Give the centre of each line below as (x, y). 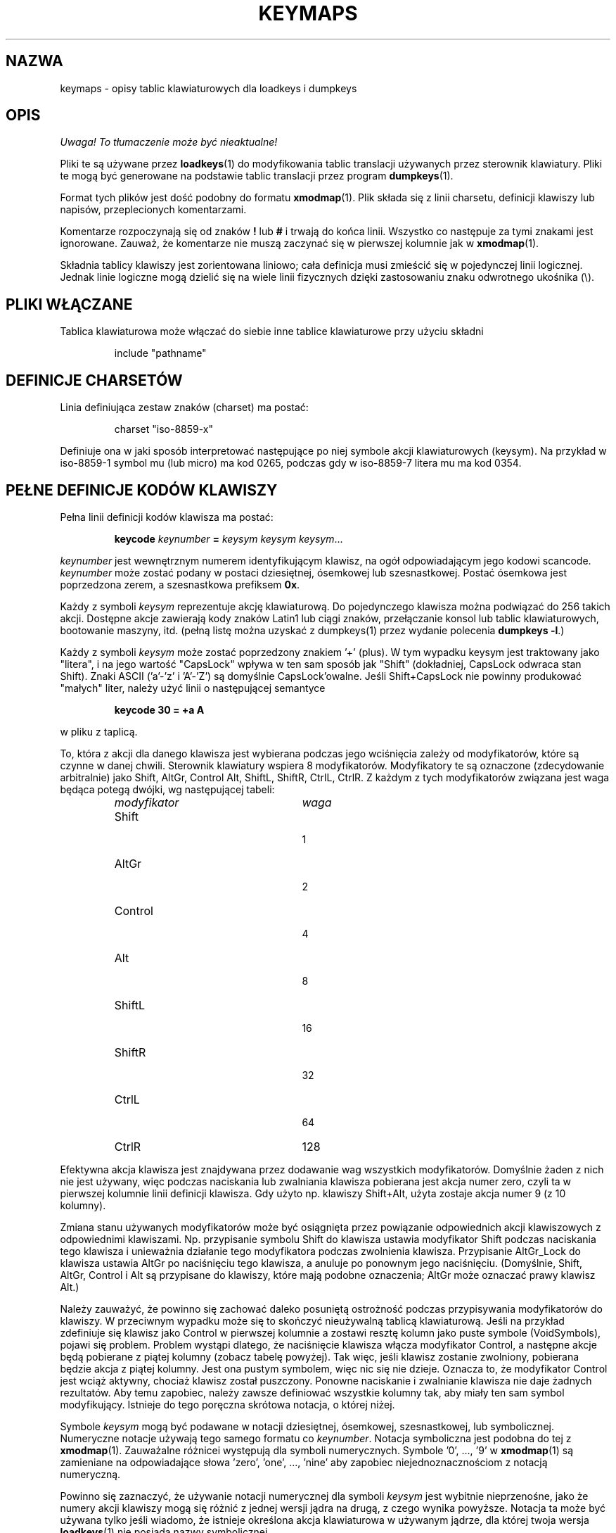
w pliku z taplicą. (99, 731)
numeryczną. (90, 1474)
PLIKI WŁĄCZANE (69, 304)
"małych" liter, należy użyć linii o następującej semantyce (193, 688)
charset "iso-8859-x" (164, 429)
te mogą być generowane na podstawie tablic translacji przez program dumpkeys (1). (257, 176)
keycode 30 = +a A (159, 709)
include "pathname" (160, 353)
